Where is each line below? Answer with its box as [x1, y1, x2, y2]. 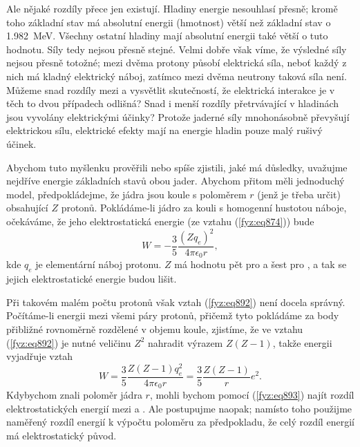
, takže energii [272, 335, 332, 350]
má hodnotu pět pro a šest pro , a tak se [174, 257, 347, 272]
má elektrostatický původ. [6, 428, 117, 442]
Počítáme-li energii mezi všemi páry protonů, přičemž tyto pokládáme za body [6, 308, 339, 323]
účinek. [6, 136, 37, 151]
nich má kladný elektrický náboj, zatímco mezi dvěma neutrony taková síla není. [6, 68, 347, 83]
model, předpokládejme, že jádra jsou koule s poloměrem [6, 187, 247, 201]
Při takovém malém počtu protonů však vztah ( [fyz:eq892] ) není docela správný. [6, 294, 345, 309]
